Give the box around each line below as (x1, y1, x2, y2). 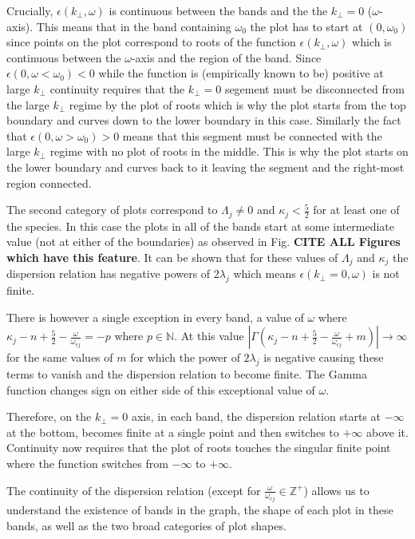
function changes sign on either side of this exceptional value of (6, 381, 315, 398)
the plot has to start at (250, 18, 363, 34)
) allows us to (303, 482, 370, 498)
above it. (366, 423, 409, 440)
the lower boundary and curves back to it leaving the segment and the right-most (6, 158, 405, 175)
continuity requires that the (49, 80, 185, 97)
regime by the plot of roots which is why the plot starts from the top (69, 96, 406, 113)
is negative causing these (263, 349, 384, 366)
